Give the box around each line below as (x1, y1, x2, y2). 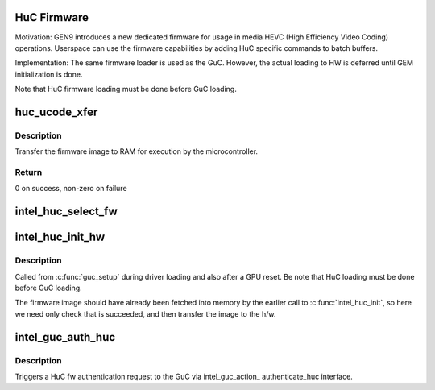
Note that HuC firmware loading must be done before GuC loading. (14, 85, 237, 94)
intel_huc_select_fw (14, 205, 118, 218)
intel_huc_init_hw (14, 230, 106, 244)
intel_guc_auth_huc (14, 330, 116, 344)
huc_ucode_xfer (14, 105, 98, 118)
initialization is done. (14, 69, 83, 79)
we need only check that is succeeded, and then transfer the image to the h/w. (14, 309, 276, 318)
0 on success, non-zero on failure (14, 184, 128, 193)
